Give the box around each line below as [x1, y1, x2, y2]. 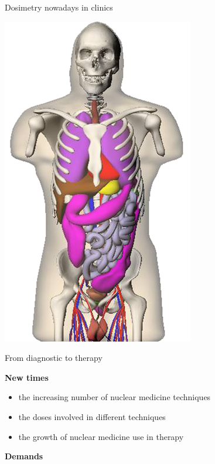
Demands [5, 450, 43, 462]
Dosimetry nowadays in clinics [5, 1, 113, 13]
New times [5, 371, 49, 383]
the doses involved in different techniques [18, 410, 166, 422]
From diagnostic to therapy [5, 352, 103, 364]
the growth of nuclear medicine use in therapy [18, 430, 184, 442]
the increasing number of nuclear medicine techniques [18, 391, 211, 403]
